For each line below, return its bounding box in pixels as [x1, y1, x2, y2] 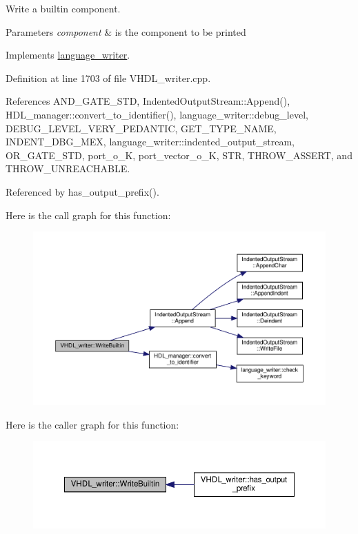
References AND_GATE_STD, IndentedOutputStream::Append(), [6, 94, 290, 108]
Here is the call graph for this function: [6, 207, 171, 222]
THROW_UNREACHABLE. [6, 161, 130, 176]
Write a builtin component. [6, 1, 121, 15]
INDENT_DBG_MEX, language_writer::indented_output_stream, [6, 134, 295, 149]
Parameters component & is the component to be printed [6, 24, 246, 39]
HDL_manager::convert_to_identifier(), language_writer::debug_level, [6, 107, 308, 121]
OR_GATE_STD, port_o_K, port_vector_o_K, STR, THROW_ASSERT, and [6, 147, 352, 162]
